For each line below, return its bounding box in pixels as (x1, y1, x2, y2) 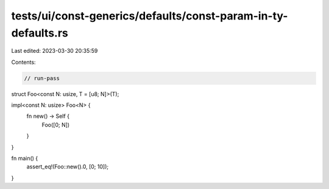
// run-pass (24, 75, 60, 81)
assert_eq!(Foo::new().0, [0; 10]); (26, 163, 109, 170)
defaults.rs (11, 26, 68, 40)
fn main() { (11, 155, 38, 162)
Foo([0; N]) (41, 121, 70, 128)
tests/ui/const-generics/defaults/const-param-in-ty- (11, 9, 288, 22)
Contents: (11, 58, 36, 66)
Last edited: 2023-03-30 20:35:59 (11, 47, 98, 55)
